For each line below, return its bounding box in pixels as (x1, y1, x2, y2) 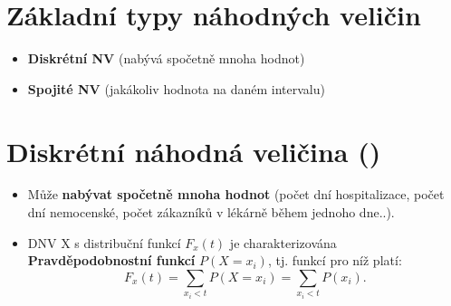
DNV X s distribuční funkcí (27, 233, 181, 252)
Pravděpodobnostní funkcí (27, 251, 196, 270)
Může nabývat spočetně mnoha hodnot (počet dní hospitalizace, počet (27, 185, 445, 204)
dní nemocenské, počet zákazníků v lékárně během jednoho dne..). (27, 203, 395, 222)
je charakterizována (229, 233, 337, 252)
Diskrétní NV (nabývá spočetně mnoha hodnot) (27, 49, 305, 68)
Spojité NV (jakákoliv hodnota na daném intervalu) (27, 79, 325, 98)
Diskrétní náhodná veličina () (6, 132, 381, 169)
